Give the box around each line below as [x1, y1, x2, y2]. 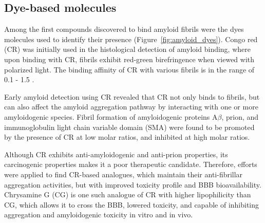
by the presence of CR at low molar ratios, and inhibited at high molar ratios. [4, 132, 250, 142]
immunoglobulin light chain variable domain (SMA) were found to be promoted [4, 121, 255, 132]
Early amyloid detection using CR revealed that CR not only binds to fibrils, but [4, 91, 260, 102]
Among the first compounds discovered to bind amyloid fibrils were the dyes [4, 24, 244, 34]
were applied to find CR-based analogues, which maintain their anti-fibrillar [4, 169, 243, 179]
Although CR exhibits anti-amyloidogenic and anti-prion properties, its [4, 148, 228, 159]
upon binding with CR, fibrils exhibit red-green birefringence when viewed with [4, 53, 255, 64]
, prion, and [221, 111, 259, 122]
